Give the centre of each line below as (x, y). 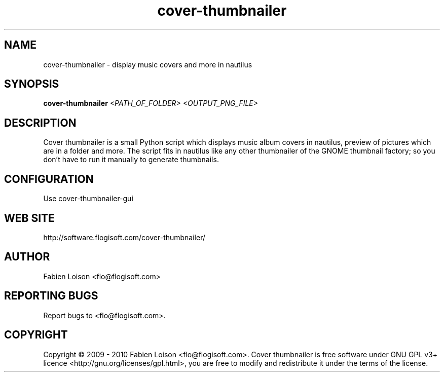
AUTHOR (27, 257)
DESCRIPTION (40, 123)
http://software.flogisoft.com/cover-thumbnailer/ (124, 237)
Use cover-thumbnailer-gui (88, 199)
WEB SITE (29, 218)
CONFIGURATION (49, 179)
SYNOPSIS (32, 84)
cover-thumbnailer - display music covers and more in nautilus (148, 64)
